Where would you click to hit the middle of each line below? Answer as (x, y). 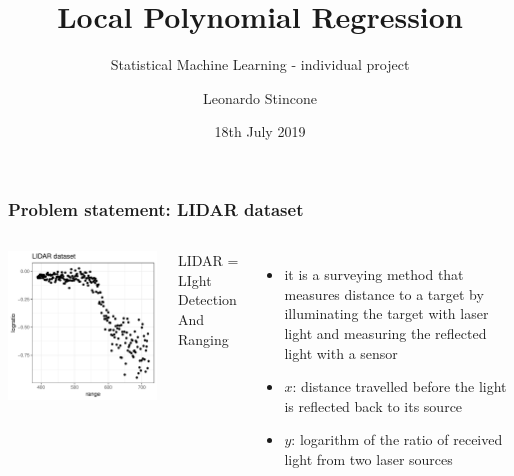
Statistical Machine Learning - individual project (260, 64)
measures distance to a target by (384, 293)
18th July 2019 (260, 131)
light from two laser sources (368, 458)
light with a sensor (341, 352)
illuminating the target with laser (386, 313)
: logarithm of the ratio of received (397, 439)
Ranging (203, 338)
